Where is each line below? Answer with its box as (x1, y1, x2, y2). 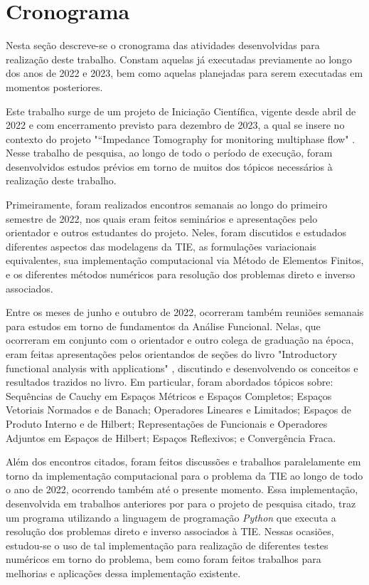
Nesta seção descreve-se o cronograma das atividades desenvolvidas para (6, 38, 320, 53)
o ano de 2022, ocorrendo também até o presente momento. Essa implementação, (6, 482, 358, 497)
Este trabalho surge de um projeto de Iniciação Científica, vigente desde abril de (6, 103, 356, 118)
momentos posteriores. (6, 79, 103, 94)
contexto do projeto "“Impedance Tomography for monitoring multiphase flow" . (6, 131, 355, 146)
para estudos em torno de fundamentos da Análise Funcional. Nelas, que (6, 318, 321, 333)
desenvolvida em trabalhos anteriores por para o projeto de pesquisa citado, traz (6, 495, 356, 510)
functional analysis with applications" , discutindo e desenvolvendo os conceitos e (6, 360, 358, 375)
